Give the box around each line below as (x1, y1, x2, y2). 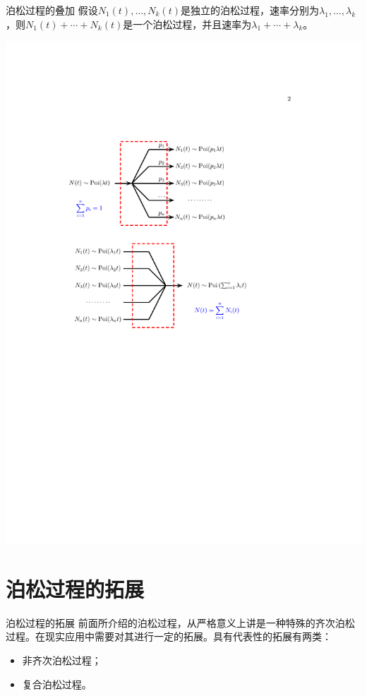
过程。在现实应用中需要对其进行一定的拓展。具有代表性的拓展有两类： (6, 629, 332, 644)
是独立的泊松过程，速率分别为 (181, 3, 319, 17)
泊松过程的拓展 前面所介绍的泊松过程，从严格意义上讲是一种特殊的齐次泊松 (6, 615, 355, 630)
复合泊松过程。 (22, 676, 92, 691)
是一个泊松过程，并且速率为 (123, 16, 252, 31)
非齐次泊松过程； (22, 652, 102, 667)
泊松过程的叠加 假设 (6, 3, 98, 17)
